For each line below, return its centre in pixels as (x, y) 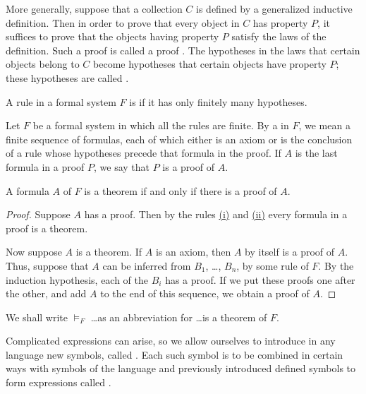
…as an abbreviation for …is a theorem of (179, 317)
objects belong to (43, 64)
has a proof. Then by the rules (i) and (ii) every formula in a (216, 214)
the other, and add (46, 293)
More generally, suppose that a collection (94, 8)
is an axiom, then (193, 252)
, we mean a (324, 125)
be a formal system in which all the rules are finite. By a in (161, 125)
